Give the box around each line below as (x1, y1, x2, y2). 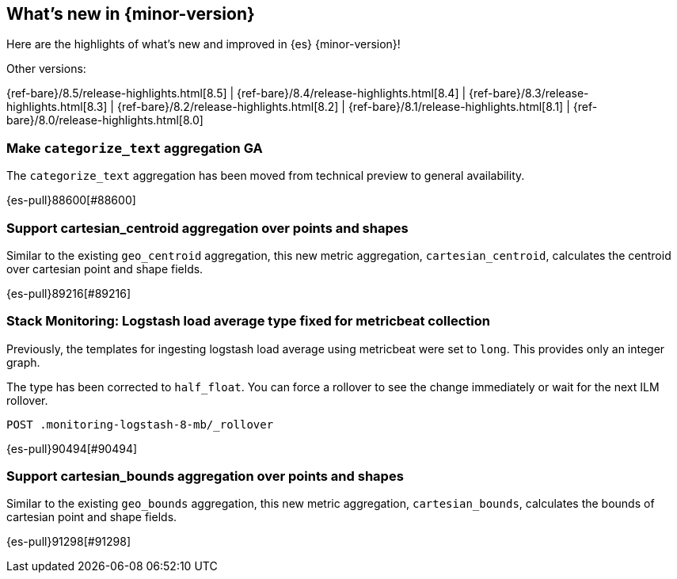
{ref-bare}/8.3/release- (469, 86, 589, 101)
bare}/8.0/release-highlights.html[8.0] (6, 113, 203, 128)
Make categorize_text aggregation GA (6, 139, 263, 156)
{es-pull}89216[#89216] (6, 286, 131, 300)
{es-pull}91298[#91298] (6, 535, 131, 549)
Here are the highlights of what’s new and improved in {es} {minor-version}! (6, 37, 401, 51)
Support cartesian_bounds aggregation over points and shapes (6, 468, 404, 485)
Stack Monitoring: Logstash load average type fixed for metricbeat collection (6, 313, 490, 329)
